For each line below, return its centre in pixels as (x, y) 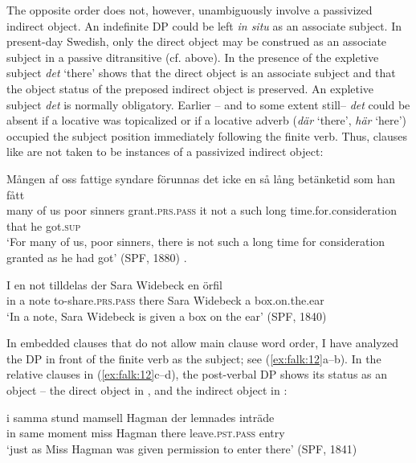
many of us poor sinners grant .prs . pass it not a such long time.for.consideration (202, 210)
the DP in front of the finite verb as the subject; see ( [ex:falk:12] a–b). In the (194, 358)
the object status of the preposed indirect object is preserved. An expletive (190, 88)
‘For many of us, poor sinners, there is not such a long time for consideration (196, 242)
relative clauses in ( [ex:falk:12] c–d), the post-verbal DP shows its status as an (197, 374)
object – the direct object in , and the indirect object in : (147, 390)
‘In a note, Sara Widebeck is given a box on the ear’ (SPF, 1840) (167, 315)
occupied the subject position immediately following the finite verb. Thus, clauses (207, 135)
